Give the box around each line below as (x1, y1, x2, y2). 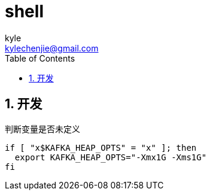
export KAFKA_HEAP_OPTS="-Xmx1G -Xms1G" (14, 152, 207, 162)
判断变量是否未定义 (5, 123, 80, 134)
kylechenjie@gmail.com (5, 42, 99, 53)
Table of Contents (5, 53, 75, 63)
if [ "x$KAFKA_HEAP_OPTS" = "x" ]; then (5, 142, 197, 153)
